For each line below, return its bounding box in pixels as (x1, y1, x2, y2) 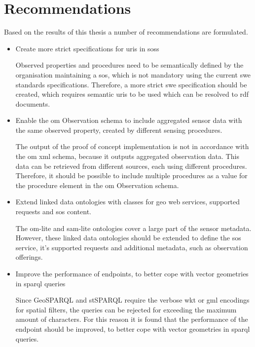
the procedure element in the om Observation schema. (15, 180, 179, 190)
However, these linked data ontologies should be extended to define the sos (15, 232, 241, 243)
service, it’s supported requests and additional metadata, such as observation (15, 242, 248, 252)
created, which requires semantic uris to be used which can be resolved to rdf (15, 89, 249, 99)
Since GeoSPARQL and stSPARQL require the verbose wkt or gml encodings (15, 295, 250, 305)
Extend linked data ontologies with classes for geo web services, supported (15, 196, 240, 207)
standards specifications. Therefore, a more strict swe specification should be (15, 79, 247, 89)
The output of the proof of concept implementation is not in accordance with (15, 141, 249, 152)
